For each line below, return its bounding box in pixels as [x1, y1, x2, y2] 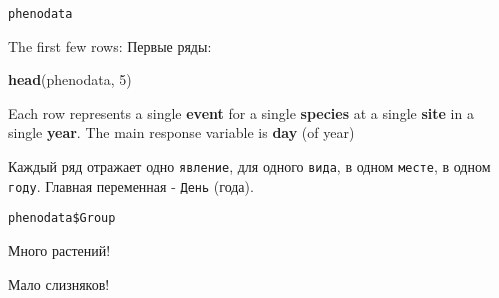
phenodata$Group [8, 211, 116, 226]
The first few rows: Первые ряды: [8, 35, 212, 56]
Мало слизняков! [8, 273, 110, 294]
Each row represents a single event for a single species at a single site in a [8, 102, 474, 123]
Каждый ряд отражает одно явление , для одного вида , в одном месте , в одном [8, 156, 491, 177]
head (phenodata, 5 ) [8, 69, 132, 90]
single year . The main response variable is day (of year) [8, 122, 355, 143]
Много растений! [8, 240, 111, 260]
